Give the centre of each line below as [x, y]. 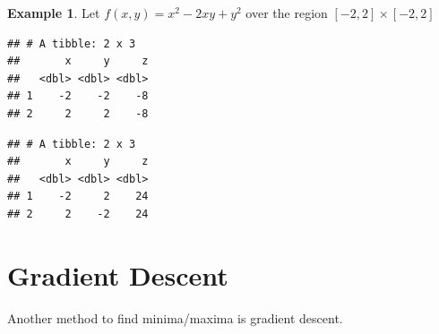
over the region [287, 13]
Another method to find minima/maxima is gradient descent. [175, 317]
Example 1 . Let [54, 13]
